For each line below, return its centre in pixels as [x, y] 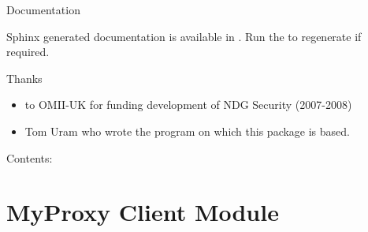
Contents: [30, 157]
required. [28, 52]
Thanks [24, 78]
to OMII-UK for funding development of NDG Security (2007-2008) [188, 105]
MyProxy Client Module [143, 212]
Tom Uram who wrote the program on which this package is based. [187, 131]
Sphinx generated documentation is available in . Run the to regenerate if [184, 36]
